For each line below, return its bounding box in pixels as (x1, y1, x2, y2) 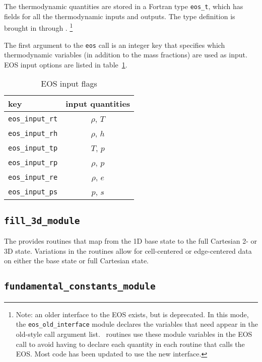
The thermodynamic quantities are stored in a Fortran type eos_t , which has (4, 1, 243, 11)
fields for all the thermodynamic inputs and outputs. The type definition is (4, 11, 235, 21)
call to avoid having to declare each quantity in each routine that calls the (16, 338, 245, 349)
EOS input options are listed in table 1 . (4, 59, 127, 69)
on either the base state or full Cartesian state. (4, 255, 149, 266)
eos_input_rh (8, 129, 58, 137)
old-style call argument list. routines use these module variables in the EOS (16, 328, 252, 339)
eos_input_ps (8, 187, 58, 196)
